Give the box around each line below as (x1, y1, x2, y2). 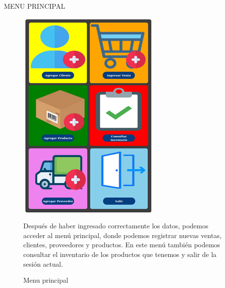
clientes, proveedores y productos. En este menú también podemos (23, 240, 220, 250)
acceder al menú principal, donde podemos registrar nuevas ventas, (23, 230, 222, 240)
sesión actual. (23, 258, 63, 269)
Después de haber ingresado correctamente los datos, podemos (23, 221, 209, 231)
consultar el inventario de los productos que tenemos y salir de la (23, 249, 217, 259)
